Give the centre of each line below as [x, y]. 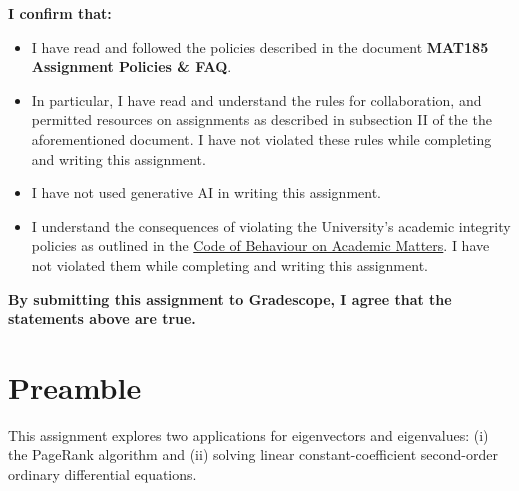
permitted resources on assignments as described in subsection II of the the [261, 119]
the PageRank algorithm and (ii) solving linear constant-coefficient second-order [253, 454]
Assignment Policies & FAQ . [131, 66]
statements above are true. [102, 318]
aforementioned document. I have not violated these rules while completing [261, 138]
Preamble [75, 386]
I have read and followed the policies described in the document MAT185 [260, 46]
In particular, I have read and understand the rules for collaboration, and [256, 99]
